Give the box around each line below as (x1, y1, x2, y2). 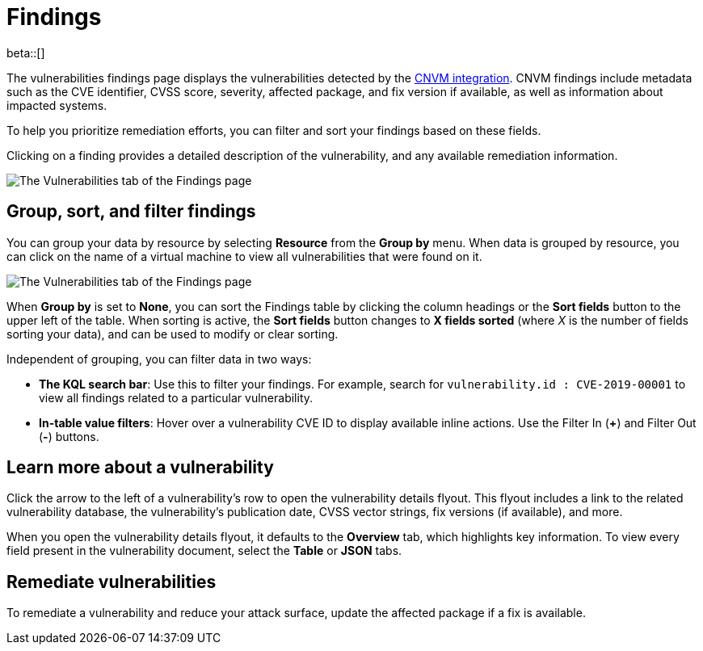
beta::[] (6, 45, 45, 60)
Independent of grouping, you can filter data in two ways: (6, 351, 312, 366)
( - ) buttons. (39, 429, 99, 443)
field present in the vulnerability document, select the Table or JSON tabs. (6, 544, 402, 558)
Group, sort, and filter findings (6, 201, 256, 222)
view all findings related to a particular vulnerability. (39, 390, 314, 405)
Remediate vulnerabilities (6, 571, 217, 592)
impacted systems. (6, 98, 107, 112)
